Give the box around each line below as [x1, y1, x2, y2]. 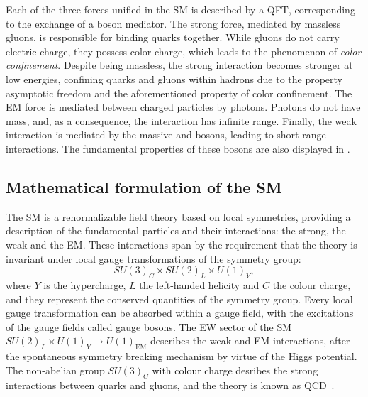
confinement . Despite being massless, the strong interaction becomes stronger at [6, 58, 353, 72]
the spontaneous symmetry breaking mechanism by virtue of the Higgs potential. [6, 349, 357, 364]
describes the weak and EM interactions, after [150, 333, 350, 348]
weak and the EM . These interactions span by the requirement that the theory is [6, 236, 357, 251]
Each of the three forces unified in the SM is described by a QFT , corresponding [6, 2, 355, 16]
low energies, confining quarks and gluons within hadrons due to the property [6, 71, 343, 86]
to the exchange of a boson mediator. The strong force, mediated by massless [6, 16, 341, 31]
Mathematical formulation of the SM [6, 175, 282, 197]
